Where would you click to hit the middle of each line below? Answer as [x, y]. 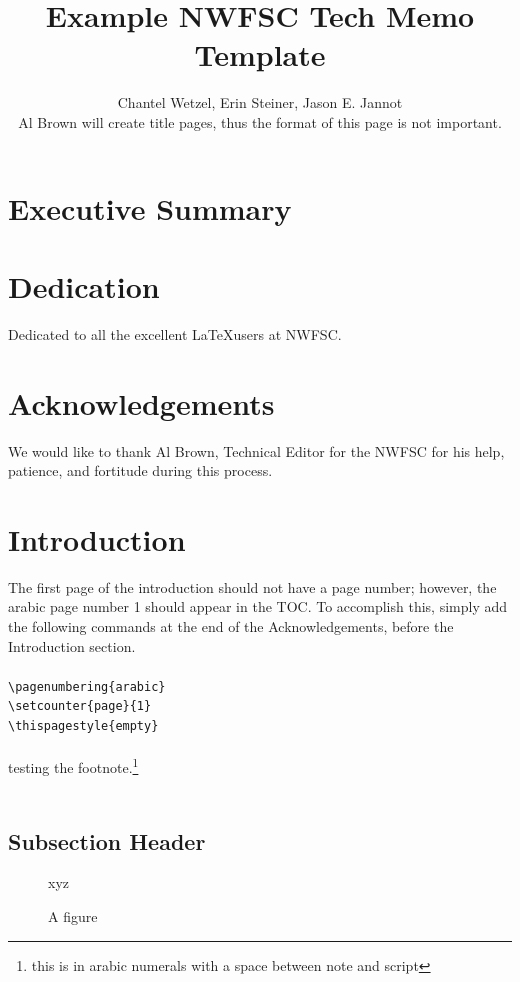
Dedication [84, 285]
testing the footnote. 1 [73, 766]
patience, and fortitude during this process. [140, 470]
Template [260, 54]
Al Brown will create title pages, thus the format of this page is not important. [260, 121]
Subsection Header [107, 840]
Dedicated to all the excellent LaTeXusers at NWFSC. [175, 333]
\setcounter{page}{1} [80, 706]
